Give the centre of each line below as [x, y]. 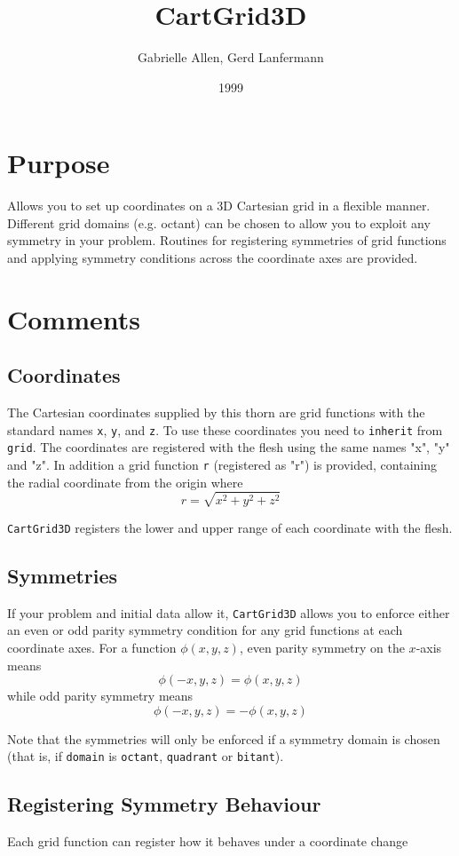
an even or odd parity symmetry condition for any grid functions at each [205, 630]
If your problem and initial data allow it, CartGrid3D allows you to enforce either [229, 612]
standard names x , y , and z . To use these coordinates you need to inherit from [225, 429]
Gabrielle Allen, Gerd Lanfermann [231, 57]
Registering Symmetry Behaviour [164, 804]
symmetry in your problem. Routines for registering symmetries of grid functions [227, 240]
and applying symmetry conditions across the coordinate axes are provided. [213, 258]
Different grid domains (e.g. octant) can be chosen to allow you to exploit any [219, 222]
